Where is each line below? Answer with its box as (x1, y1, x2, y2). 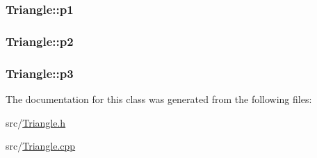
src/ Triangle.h (6, 115, 66, 129)
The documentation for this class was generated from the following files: (6, 91, 312, 106)
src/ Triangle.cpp (6, 139, 76, 153)
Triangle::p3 (6, 64, 74, 81)
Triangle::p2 (6, 32, 74, 49)
